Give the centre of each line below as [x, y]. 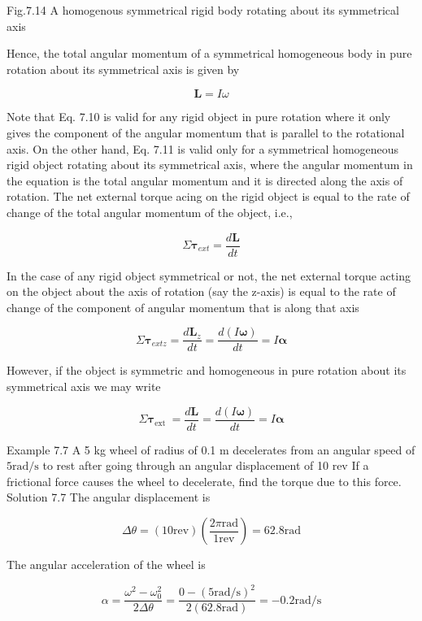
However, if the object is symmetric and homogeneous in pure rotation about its [207, 370]
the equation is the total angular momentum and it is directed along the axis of [205, 180]
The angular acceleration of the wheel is [106, 565]
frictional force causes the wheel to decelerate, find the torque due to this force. [204, 481]
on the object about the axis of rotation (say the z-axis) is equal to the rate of [201, 291]
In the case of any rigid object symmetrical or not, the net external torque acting [209, 275]
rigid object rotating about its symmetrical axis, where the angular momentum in [210, 165]
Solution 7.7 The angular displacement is [109, 497]
